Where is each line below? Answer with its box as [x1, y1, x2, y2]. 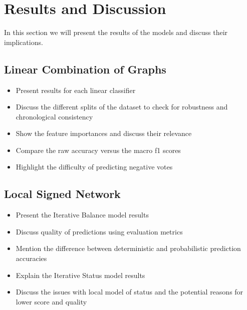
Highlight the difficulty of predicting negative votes [16, 161, 173, 172]
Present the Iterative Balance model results [16, 209, 149, 220]
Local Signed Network [4, 186, 121, 201]
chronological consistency [16, 111, 93, 121]
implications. [4, 36, 43, 47]
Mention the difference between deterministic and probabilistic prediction [16, 243, 241, 253]
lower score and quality [16, 296, 87, 306]
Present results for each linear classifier [16, 84, 136, 95]
